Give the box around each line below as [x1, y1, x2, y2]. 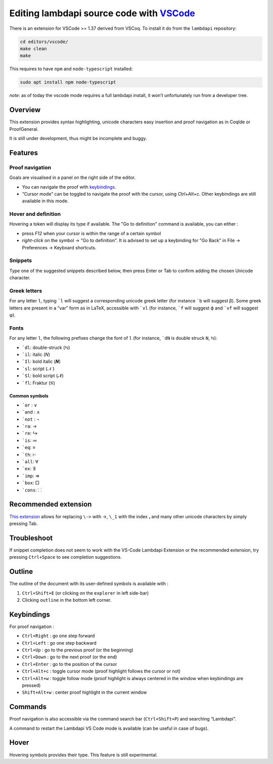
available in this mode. [22, 198, 69, 204]
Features [9, 148, 38, 157]
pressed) [22, 682, 41, 688]
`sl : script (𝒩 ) [22, 366, 55, 372]
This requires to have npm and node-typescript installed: [9, 66, 133, 72]
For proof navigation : [9, 623, 55, 630]
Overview [9, 106, 41, 114]
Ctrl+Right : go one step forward [22, 633, 95, 639]
